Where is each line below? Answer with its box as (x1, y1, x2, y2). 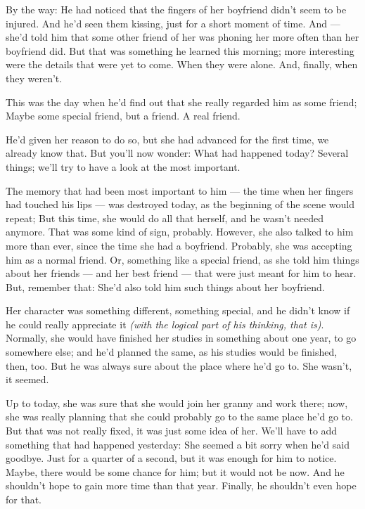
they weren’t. (6, 70, 63, 85)
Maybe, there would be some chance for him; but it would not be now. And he (6, 464, 345, 479)
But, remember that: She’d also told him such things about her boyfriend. (6, 279, 325, 294)
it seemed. (6, 372, 49, 387)
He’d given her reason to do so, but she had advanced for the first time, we (6, 131, 329, 146)
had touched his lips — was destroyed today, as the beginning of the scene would (6, 197, 354, 212)
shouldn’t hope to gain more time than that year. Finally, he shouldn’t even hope (6, 478, 357, 493)
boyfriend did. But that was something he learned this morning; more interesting (6, 43, 354, 58)
